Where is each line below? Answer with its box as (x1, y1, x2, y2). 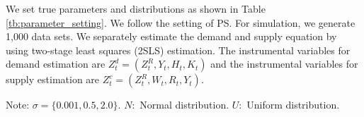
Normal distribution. (140, 97, 229, 112)
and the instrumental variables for (210, 56, 358, 71)
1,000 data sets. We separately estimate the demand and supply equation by (6, 29, 337, 44)
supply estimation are (6, 72, 100, 87)
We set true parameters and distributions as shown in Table (6, 1, 266, 16)
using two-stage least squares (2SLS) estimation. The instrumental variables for (6, 42, 351, 57)
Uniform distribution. (246, 97, 340, 112)
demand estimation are (6, 56, 106, 71)
